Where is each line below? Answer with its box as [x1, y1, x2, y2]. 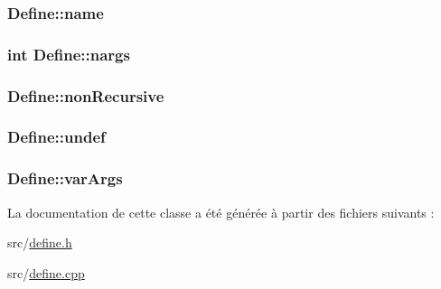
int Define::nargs [7, 42, 130, 65]
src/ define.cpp [7, 263, 85, 282]
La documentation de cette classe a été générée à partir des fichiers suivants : [7, 202, 435, 221]
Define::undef [7, 126, 106, 148]
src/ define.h [7, 233, 72, 252]
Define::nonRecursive [7, 84, 164, 107]
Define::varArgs [7, 167, 123, 190]
